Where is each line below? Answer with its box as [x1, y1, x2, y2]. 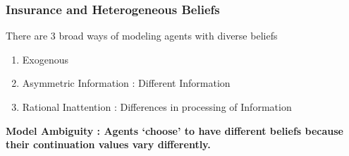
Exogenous [22, 52, 69, 66]
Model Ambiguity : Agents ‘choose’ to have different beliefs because [6, 123, 343, 138]
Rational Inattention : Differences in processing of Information [22, 100, 292, 114]
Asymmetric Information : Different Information [22, 76, 231, 90]
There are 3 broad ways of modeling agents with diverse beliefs [6, 28, 278, 43]
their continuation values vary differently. [6, 137, 211, 152]
